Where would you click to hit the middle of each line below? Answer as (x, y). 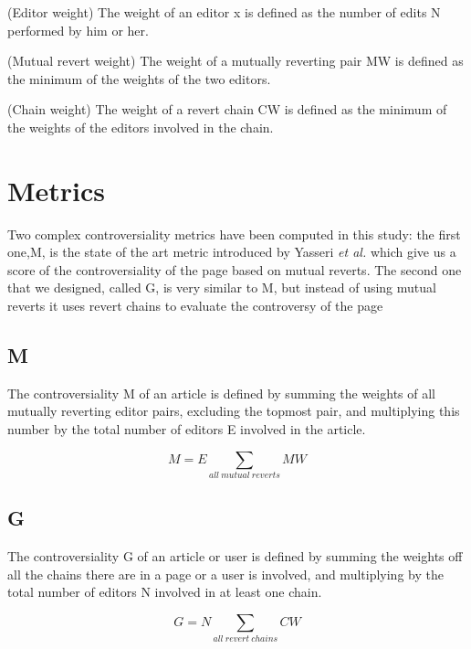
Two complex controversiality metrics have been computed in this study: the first (234, 234)
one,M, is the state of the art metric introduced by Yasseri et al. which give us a (232, 252)
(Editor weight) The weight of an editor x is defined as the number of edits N (224, 12)
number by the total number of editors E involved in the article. (187, 429)
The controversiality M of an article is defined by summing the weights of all (222, 393)
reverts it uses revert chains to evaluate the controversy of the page (195, 306)
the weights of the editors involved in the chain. (141, 127)
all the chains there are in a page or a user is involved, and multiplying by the (225, 574)
